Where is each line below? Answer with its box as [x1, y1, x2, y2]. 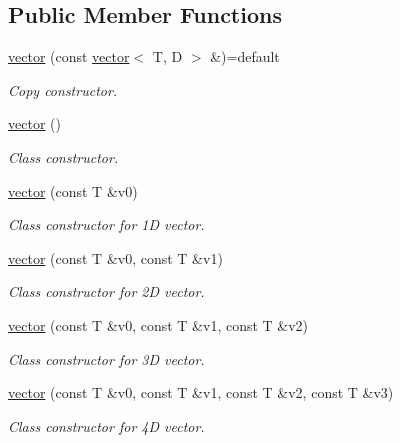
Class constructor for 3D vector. [8, 348, 205, 369]
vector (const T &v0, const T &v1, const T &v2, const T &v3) [8, 382, 394, 403]
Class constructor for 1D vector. [8, 214, 205, 235]
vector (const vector [8, 46, 130, 67]
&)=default [210, 46, 280, 67]
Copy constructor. [8, 79, 118, 100]
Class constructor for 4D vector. [8, 415, 205, 436]
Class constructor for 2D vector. [8, 281, 205, 302]
